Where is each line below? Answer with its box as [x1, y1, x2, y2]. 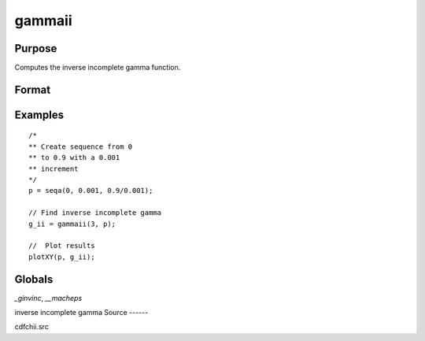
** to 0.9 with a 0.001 [28, 154, 120, 162]
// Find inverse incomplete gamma [28, 209, 161, 217]
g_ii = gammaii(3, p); [28, 219, 116, 228]
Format [14, 83, 51, 96]
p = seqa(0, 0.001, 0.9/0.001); [28, 186, 153, 195]
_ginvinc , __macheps [14, 293, 83, 302]
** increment [28, 164, 79, 173]
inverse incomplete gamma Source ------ [14, 308, 149, 317]
